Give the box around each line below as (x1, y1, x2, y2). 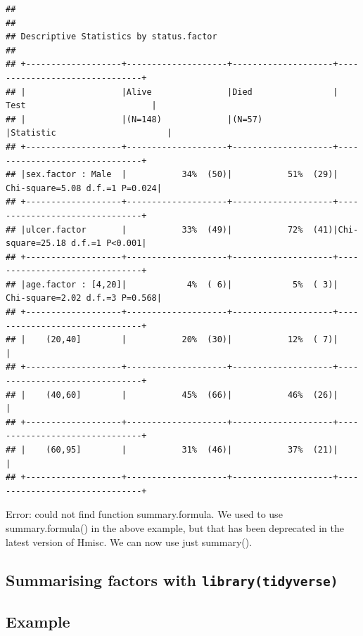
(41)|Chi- (312, 224, 359, 235)
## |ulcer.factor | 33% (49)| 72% (6, 224, 303, 235)
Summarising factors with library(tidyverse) (6, 569, 338, 590)
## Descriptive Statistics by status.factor (6, 32, 217, 42)
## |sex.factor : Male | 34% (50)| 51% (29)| (6, 169, 338, 180)
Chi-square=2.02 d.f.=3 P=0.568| (6, 293, 162, 304)
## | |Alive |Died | (6, 86, 338, 97)
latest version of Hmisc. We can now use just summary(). (6, 534, 253, 549)
